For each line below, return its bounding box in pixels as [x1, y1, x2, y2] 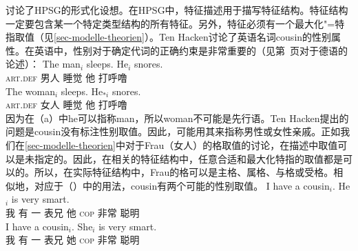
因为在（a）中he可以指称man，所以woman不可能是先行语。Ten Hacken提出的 [6, 110, 349, 125]
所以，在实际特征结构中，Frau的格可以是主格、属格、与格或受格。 [34, 165, 334, 179]
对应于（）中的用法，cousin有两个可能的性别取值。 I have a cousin [34, 178, 330, 192]
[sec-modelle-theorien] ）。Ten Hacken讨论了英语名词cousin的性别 [54, 30, 332, 44]
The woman [6, 83, 55, 98]
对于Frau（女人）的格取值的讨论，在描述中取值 [125, 137, 338, 152]
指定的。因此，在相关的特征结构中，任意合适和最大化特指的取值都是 [34, 151, 343, 165]
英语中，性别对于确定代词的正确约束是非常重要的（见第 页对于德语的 [34, 43, 348, 57]
